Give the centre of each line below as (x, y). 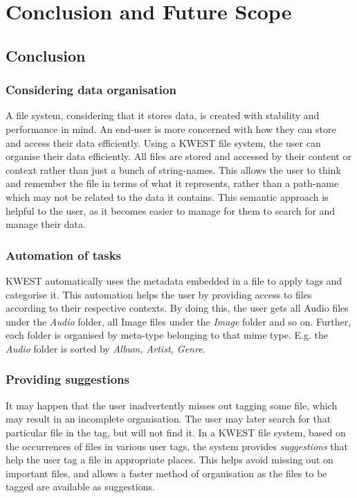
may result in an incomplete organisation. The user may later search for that (168, 419)
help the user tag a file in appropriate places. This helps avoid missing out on (170, 460)
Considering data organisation (91, 90)
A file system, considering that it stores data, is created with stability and (163, 115)
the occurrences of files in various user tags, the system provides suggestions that (177, 446)
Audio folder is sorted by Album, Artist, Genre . (106, 348)
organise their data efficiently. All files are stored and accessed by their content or (178, 156)
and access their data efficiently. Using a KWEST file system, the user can (163, 142)
